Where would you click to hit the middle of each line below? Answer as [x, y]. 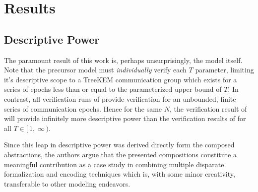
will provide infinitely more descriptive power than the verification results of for [125, 118]
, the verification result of [208, 108]
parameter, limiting [225, 70]
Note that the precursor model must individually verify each [95, 70]
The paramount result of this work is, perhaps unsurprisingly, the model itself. [123, 60]
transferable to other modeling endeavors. [67, 183]
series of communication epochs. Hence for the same [83, 108]
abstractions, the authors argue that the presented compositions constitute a [120, 154]
